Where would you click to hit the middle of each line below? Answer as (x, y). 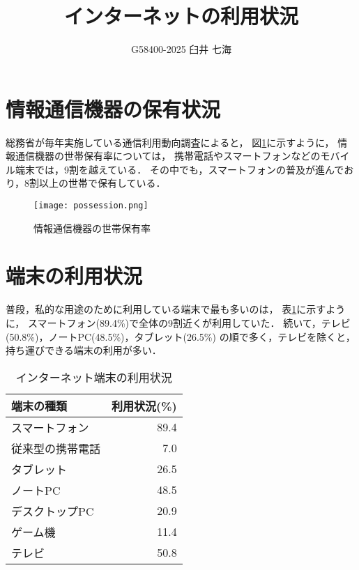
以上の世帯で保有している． (102, 183)
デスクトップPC (53, 511)
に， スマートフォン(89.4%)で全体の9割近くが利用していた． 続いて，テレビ (178, 323)
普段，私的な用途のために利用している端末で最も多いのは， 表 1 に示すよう (176, 309)
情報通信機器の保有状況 (113, 108)
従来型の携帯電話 (56, 448)
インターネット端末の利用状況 (94, 377)
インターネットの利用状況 (181, 16)
